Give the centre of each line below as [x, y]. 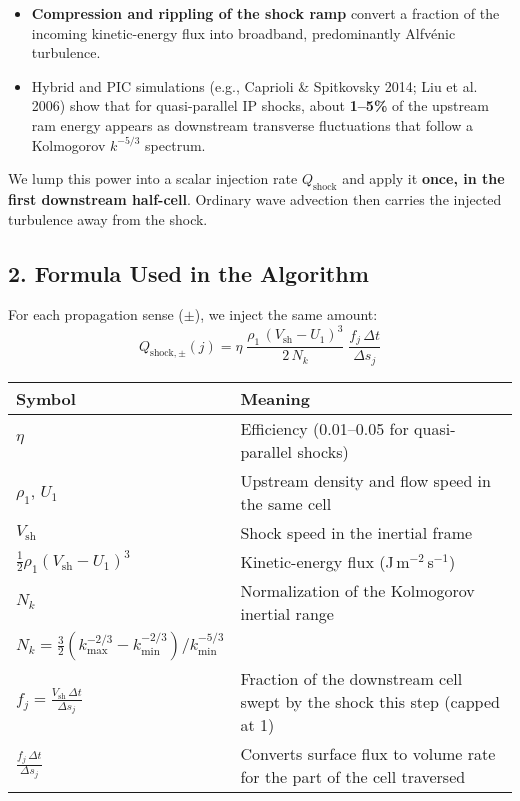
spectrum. [175, 144]
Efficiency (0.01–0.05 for [324, 428]
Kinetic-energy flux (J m [325, 561]
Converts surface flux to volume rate [368, 753]
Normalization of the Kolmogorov [357, 590]
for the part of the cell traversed [353, 776]
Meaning [275, 398]
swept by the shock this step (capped [370, 701]
